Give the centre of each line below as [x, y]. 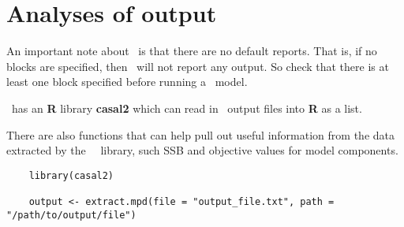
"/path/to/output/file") [71, 215]
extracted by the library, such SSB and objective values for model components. [202, 150]
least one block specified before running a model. [127, 82]
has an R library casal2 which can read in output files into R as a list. [187, 108]
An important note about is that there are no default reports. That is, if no [192, 51]
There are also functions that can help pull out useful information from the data [200, 134]
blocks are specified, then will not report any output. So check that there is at [198, 66]
